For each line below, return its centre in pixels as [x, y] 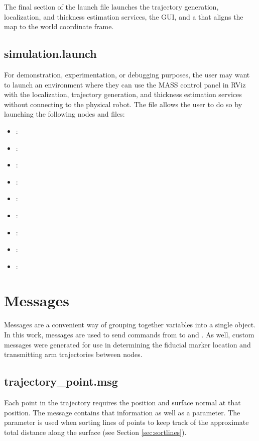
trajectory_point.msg [61, 381]
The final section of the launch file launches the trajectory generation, [111, 7]
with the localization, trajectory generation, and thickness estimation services [123, 94]
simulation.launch [50, 54]
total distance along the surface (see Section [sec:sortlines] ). [95, 432]
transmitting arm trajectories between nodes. [73, 354]
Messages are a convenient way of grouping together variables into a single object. [130, 325]
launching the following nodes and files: [64, 114]
